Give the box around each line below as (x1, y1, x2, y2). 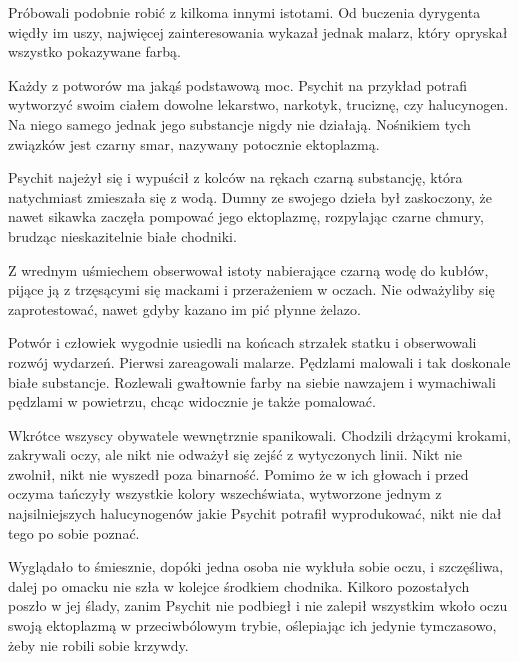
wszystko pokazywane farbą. (8, 41, 181, 62)
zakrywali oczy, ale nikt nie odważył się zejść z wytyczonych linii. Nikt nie (8, 444, 463, 465)
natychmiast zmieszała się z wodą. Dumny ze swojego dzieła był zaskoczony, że (8, 186, 492, 207)
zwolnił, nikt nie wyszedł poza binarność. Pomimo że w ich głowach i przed (8, 463, 469, 484)
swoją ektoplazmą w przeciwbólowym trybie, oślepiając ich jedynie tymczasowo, (8, 615, 497, 636)
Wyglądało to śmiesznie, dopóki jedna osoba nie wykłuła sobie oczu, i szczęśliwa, (8, 556, 504, 577)
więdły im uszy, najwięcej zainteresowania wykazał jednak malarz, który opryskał (8, 21, 508, 42)
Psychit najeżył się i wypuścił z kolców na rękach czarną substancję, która (8, 167, 463, 188)
